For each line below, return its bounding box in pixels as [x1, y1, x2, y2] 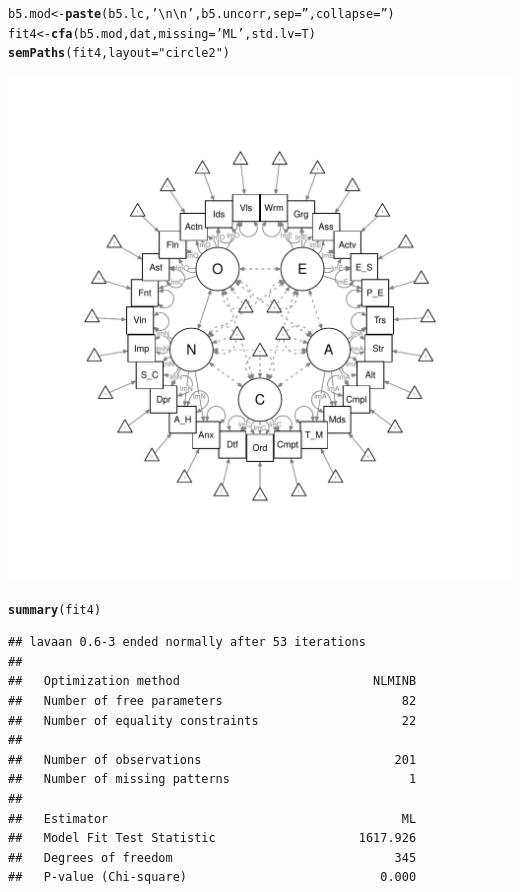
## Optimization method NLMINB [8, 674, 417, 689]
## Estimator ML [8, 811, 417, 826]
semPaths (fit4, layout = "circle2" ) [8, 46, 230, 61]
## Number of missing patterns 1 [8, 772, 417, 787]
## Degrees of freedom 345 [8, 850, 417, 865]
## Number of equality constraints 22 [8, 713, 417, 728]
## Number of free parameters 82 [8, 694, 417, 708]
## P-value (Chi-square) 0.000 [8, 870, 417, 885]
